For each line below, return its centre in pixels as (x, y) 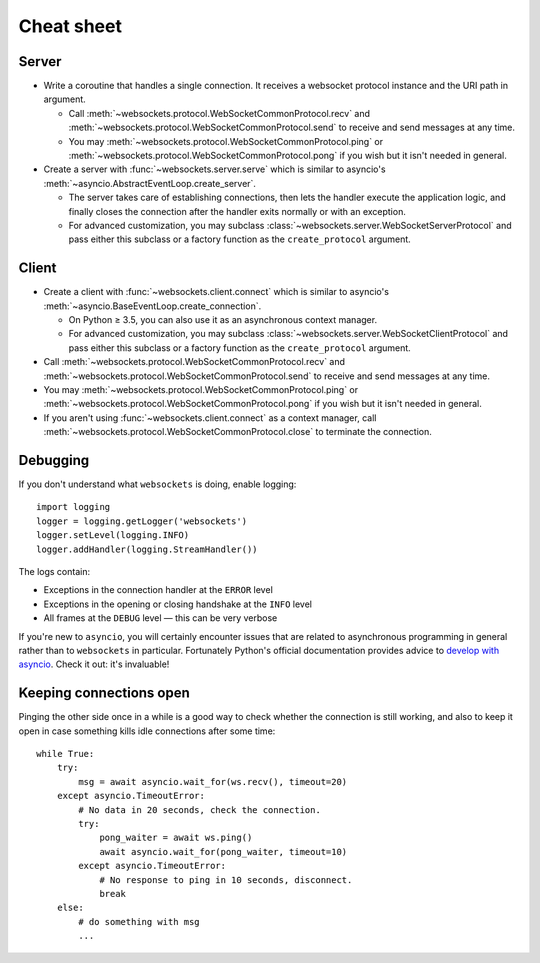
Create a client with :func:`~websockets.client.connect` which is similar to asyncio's (216, 292)
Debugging (54, 460)
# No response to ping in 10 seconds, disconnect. (226, 879)
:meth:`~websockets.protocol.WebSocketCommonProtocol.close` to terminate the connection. (237, 432)
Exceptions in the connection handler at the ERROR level (158, 590)
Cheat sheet (70, 26)
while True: (65, 754)
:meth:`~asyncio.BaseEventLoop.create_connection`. (152, 306)
